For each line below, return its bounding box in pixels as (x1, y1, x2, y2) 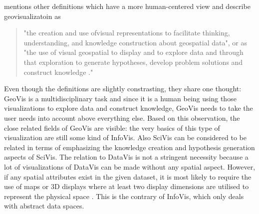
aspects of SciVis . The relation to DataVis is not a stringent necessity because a (4, 152, 249, 162)
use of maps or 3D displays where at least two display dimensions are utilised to (4, 181, 249, 192)
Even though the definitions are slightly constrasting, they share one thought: (4, 83, 242, 94)
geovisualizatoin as (4, 10, 61, 21)
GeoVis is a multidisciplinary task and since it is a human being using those (4, 93, 237, 103)
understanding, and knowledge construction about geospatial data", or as (23, 37, 247, 47)
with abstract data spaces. (4, 201, 84, 211)
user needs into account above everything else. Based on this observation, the (4, 112, 240, 123)
